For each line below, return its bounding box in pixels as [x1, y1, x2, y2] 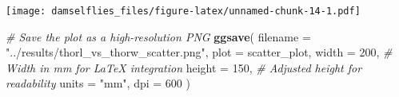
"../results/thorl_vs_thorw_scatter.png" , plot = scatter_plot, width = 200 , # [6, 44, 393, 60]
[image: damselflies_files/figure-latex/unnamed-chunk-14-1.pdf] [6, 6, 361, 17]
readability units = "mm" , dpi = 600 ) [6, 75, 190, 91]
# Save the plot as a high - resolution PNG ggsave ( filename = [6, 28, 311, 45]
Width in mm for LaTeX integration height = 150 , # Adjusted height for [6, 59, 362, 76]
